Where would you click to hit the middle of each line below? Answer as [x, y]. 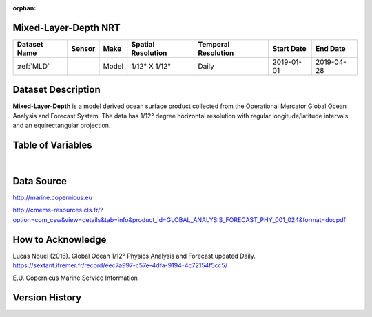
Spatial [143, 44]
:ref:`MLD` [33, 66]
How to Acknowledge [60, 240]
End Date [330, 48]
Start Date [289, 48]
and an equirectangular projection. [62, 125]
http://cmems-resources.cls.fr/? [58, 210]
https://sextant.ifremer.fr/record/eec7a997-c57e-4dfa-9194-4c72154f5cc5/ [120, 265]
